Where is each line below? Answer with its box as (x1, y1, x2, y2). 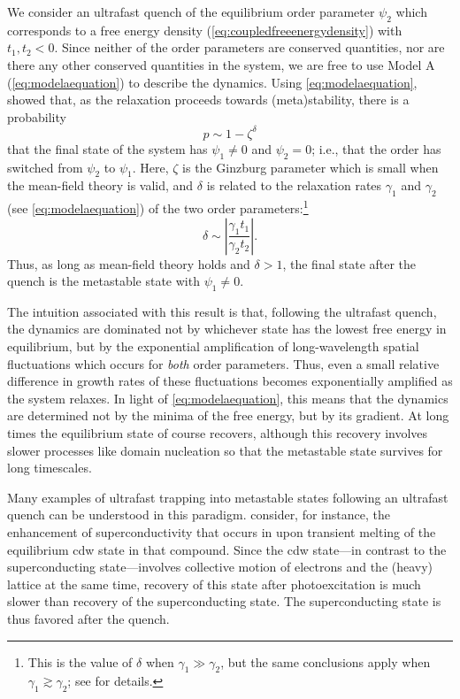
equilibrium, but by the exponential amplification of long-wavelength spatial (7, 337, 419, 356)
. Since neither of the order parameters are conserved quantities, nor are (54, 38, 445, 57)
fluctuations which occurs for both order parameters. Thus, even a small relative (7, 354, 440, 373)
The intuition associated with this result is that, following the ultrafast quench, (7, 302, 437, 320)
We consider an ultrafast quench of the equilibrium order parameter (7, 3, 375, 20)
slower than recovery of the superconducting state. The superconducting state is (7, 592, 441, 611)
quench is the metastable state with (7, 272, 200, 290)
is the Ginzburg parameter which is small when (182, 157, 439, 176)
